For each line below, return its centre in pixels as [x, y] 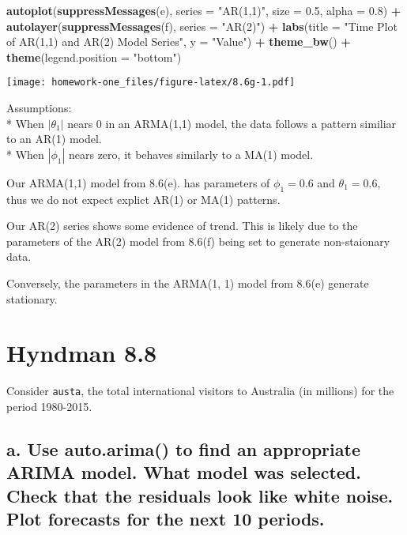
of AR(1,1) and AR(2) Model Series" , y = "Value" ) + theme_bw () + [179, 41]
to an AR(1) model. [54, 139]
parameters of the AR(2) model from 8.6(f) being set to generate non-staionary [198, 241]
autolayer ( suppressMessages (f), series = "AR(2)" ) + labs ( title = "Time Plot [202, 26]
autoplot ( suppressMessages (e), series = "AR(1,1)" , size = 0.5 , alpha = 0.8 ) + [204, 10]
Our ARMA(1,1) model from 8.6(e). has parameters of [138, 182]
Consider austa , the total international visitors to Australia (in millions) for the [200, 391]
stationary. [32, 298]
